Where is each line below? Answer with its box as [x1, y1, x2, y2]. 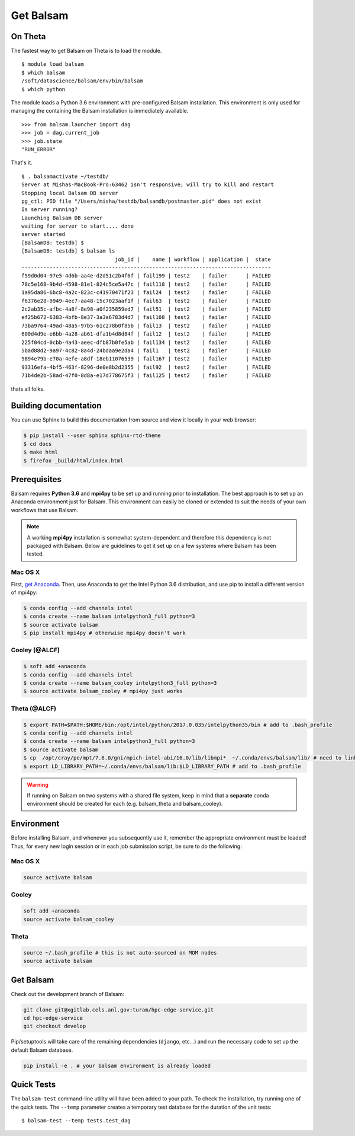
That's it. [11, 159, 33, 166]
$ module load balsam [21, 61, 84, 68]
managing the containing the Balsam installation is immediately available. [11, 107, 189, 114]
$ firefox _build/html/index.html [23, 457, 124, 464]
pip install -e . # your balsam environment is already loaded [23, 1062, 211, 1069]
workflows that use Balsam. [11, 506, 79, 513]
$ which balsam [21, 69, 66, 76]
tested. [27, 550, 44, 557]
